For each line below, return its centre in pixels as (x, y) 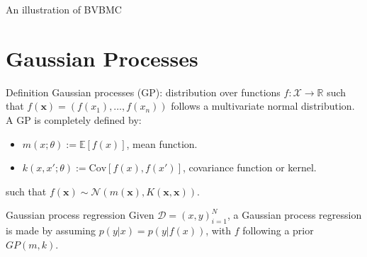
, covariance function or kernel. (250, 167)
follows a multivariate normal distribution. (263, 106)
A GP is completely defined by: (74, 119)
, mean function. (162, 143)
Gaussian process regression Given (80, 215)
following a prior (278, 230)
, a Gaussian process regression (294, 215)
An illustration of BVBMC (64, 9)
